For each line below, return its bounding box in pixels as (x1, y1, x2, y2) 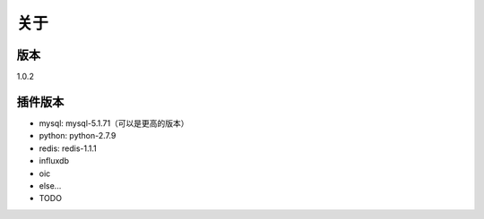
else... (39, 180, 62, 191)
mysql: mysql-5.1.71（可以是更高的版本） (39, 117, 189, 129)
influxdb (39, 156, 69, 166)
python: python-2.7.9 (39, 131, 117, 141)
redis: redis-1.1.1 (39, 143, 98, 154)
